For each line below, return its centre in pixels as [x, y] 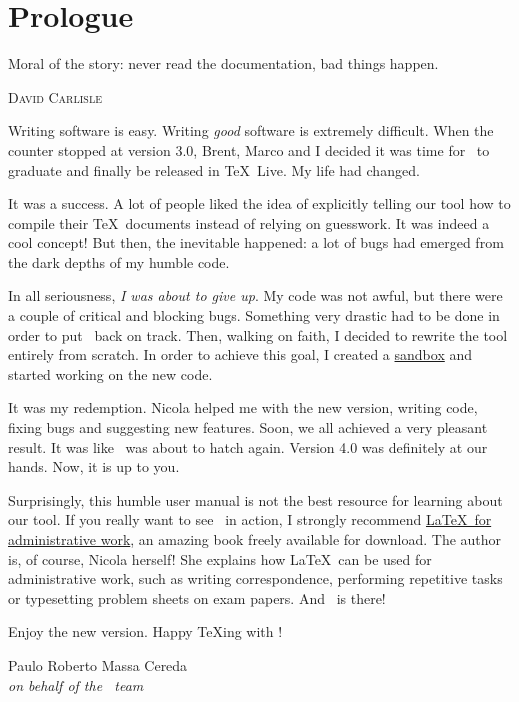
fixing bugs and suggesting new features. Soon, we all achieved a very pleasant [248, 427]
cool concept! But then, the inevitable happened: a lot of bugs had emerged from [256, 242]
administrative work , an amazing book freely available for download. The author [255, 539]
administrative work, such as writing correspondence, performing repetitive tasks [255, 578]
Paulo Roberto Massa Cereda [98, 664]
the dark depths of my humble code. [119, 261]
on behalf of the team [76, 684]
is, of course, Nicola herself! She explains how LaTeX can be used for [220, 558]
